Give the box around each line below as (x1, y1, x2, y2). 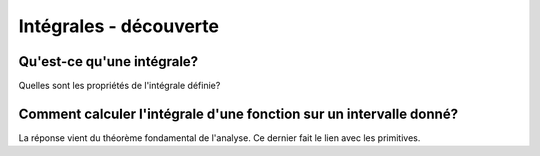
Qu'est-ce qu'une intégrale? (18, 53, 199, 70)
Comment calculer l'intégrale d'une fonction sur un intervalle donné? (18, 105, 459, 122)
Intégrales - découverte (18, 15, 220, 37)
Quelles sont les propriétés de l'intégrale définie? (18, 80, 221, 92)
